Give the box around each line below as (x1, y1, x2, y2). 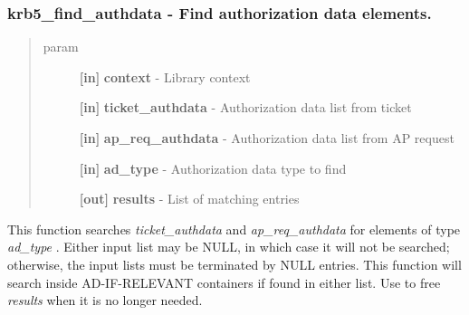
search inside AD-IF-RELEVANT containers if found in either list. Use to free (7, 272, 441, 291)
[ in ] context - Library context (79, 67, 251, 86)
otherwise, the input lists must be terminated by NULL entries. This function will (7, 254, 462, 273)
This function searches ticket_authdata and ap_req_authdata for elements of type (7, 219, 461, 238)
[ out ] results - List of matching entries (79, 189, 300, 208)
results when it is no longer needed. (7, 291, 203, 310)
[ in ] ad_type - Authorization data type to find (79, 158, 347, 177)
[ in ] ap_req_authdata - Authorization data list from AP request (79, 129, 455, 147)
